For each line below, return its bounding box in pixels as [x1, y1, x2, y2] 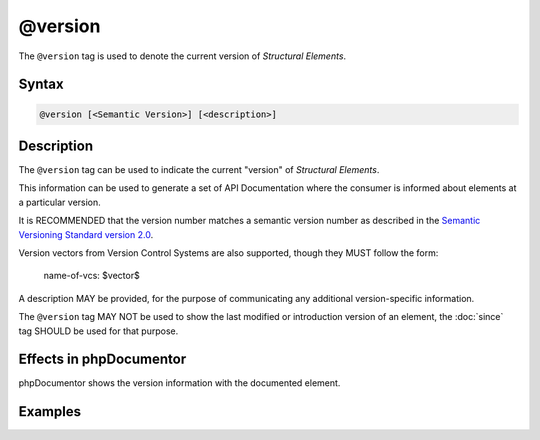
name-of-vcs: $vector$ [43, 270, 140, 282]
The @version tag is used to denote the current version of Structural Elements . [18, 50, 347, 62]
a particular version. [18, 196, 102, 208]
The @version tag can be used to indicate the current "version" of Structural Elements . [18, 164, 380, 176]
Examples [18, 403, 82, 420]
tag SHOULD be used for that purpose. [18, 325, 179, 337]
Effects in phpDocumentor [18, 351, 187, 368]
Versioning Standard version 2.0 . [18, 228, 154, 240]
